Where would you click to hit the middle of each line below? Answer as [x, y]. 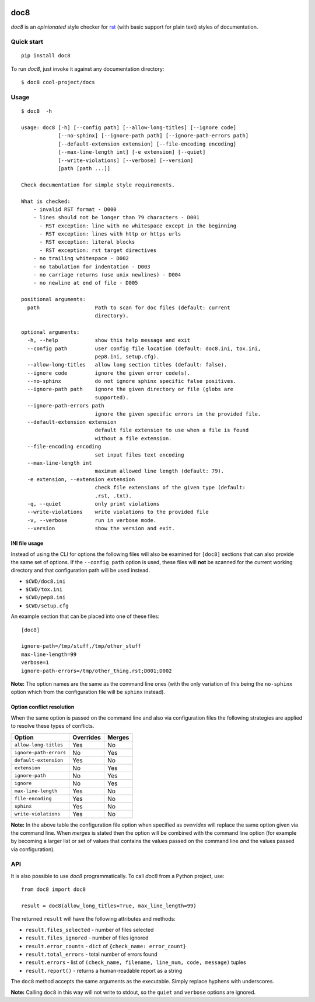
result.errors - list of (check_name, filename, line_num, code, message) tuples [136, 962]
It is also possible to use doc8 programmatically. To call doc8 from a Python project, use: [118, 876]
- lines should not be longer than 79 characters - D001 [116, 217]
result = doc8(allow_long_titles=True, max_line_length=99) [109, 906]
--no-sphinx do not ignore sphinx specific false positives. [132, 381]
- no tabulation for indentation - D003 [92, 267]
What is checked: [46, 201]
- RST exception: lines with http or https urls [110, 234]
